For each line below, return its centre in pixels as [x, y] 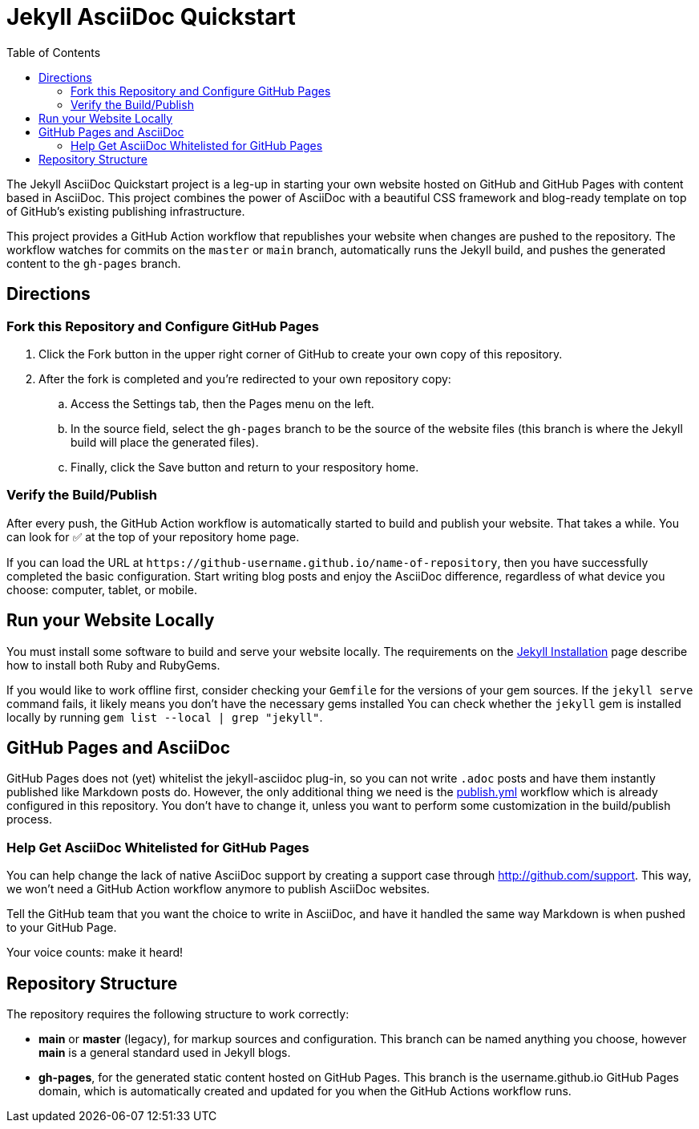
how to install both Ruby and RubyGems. [113, 665]
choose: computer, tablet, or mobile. [102, 589]
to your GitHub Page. [62, 928]
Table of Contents [54, 52]
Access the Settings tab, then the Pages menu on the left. [222, 403]
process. [29, 819]
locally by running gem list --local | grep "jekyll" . [165, 717]
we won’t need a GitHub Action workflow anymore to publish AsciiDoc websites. [218, 889]
